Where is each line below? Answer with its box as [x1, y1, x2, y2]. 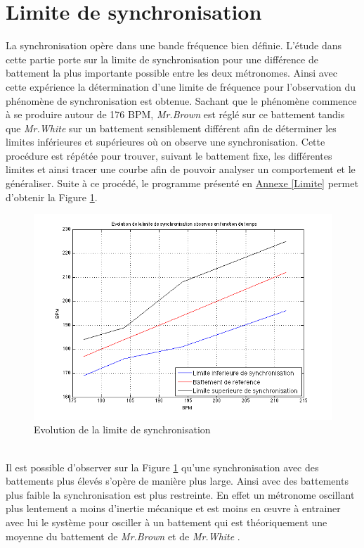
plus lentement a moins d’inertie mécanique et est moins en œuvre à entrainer [6, 501, 341, 516]
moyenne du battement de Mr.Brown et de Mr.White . [6, 528, 240, 543]
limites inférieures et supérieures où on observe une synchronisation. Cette [6, 134, 325, 149]
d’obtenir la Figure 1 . [6, 189, 98, 204]
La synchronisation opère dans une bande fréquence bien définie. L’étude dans [6, 38, 342, 53]
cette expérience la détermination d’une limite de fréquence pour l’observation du [6, 79, 356, 94]
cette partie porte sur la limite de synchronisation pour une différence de [6, 51, 318, 66]
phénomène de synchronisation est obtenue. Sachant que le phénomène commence [6, 93, 357, 108]
